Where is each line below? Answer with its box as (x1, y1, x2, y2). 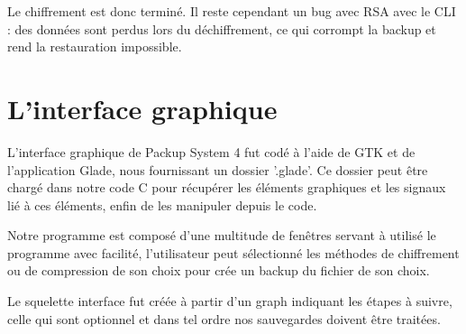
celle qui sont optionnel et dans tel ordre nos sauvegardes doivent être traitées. (7, 309, 441, 328)
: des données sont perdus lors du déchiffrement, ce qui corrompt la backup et (7, 19, 436, 38)
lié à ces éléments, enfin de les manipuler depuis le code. (7, 195, 317, 214)
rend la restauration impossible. (7, 37, 182, 56)
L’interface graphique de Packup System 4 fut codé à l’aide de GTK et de (7, 142, 416, 161)
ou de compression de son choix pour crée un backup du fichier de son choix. (7, 261, 430, 280)
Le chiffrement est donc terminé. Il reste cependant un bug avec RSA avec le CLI (7, 2, 456, 20)
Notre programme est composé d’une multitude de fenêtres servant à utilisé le (7, 226, 436, 245)
